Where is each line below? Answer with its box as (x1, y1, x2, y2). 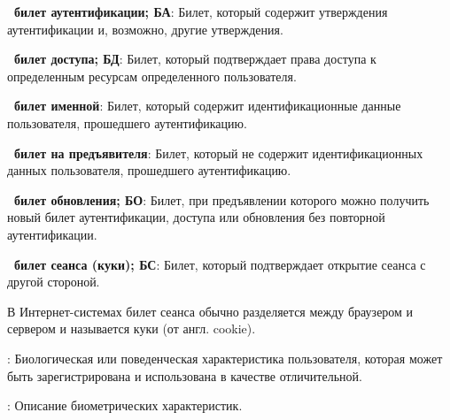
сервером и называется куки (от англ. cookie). (7, 319, 256, 338)
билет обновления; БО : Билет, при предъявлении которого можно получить (14, 190, 430, 209)
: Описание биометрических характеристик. (7, 396, 243, 415)
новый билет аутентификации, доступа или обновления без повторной (7, 208, 385, 226)
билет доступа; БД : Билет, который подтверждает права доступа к (14, 50, 376, 68)
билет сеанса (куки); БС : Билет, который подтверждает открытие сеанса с (14, 255, 426, 273)
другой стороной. (7, 272, 100, 291)
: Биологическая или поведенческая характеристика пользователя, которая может (7, 348, 443, 367)
